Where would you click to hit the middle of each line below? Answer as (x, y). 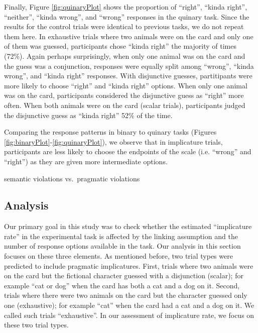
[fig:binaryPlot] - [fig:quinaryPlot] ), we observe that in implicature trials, (113, 141)
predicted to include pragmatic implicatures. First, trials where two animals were (129, 265)
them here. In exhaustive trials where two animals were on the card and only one (129, 36)
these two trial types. (36, 325)
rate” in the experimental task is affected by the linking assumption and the (121, 236)
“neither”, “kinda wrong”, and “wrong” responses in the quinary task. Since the (127, 16)
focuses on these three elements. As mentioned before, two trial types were (118, 256)
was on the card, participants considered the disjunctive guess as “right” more (124, 95)
